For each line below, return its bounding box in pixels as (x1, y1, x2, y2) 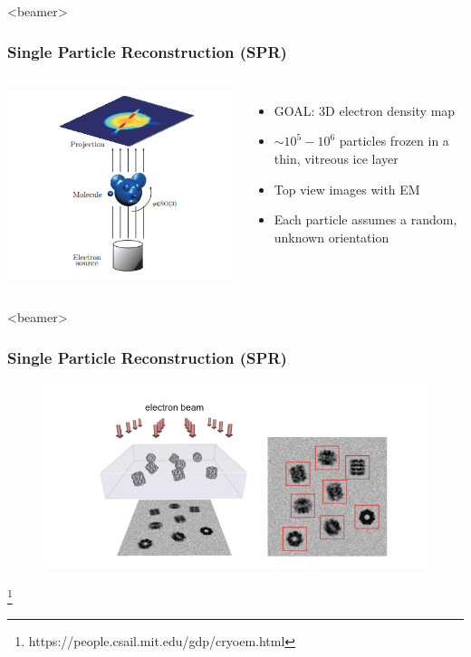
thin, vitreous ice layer (274, 149, 399, 167)
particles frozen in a (339, 131, 449, 150)
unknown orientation (274, 227, 389, 246)
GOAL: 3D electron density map (274, 100, 456, 119)
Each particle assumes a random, (274, 210, 457, 229)
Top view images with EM (274, 179, 420, 198)
